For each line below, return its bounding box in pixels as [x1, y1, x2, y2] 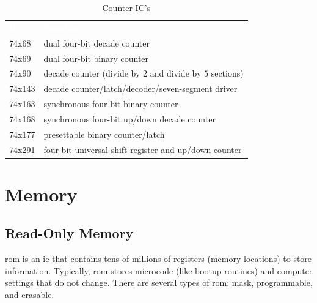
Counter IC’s [102, 1, 151, 13]
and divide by [150, 67, 202, 80]
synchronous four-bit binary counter [43, 97, 178, 110]
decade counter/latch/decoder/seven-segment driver [43, 82, 238, 95]
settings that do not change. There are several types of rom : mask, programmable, [5, 276, 313, 289]
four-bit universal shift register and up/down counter [43, 143, 242, 155]
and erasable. [5, 288, 54, 301]
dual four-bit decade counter [43, 36, 150, 49]
